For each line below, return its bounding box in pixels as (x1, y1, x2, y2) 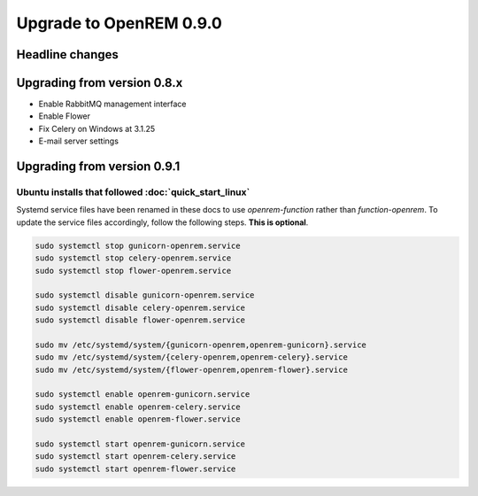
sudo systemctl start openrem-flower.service (35, 463, 236, 474)
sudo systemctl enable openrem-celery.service (35, 401, 241, 412)
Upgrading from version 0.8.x (16, 75, 183, 90)
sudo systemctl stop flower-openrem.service (35, 266, 232, 275)
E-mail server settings (38, 136, 119, 146)
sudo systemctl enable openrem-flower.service (35, 415, 241, 424)
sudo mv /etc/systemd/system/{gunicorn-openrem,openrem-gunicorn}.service (35, 339, 367, 350)
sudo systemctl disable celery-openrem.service (35, 302, 245, 313)
